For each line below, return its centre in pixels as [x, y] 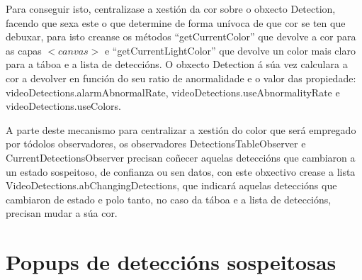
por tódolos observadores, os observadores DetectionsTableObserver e [156, 144]
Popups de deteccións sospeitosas [171, 262]
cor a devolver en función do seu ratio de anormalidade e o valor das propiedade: [181, 78]
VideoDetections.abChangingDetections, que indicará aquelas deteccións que [171, 185]
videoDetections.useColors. [64, 106]
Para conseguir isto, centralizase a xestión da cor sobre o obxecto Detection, [171, 9]
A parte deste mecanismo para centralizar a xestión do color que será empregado [181, 129]
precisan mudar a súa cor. [62, 213]
